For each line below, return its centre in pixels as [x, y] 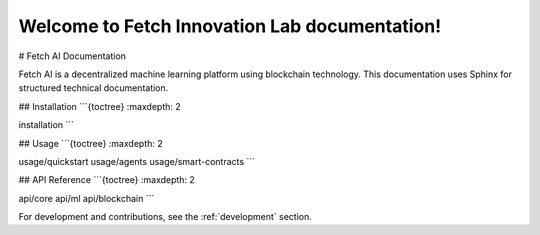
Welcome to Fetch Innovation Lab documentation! [230, 26]
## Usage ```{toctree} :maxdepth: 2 [91, 143]
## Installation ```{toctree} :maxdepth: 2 [100, 106]
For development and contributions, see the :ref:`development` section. [165, 217]
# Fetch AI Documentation [72, 56]
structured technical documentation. [93, 88]
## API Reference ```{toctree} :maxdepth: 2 [106, 180]
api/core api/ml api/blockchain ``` [86, 198]
